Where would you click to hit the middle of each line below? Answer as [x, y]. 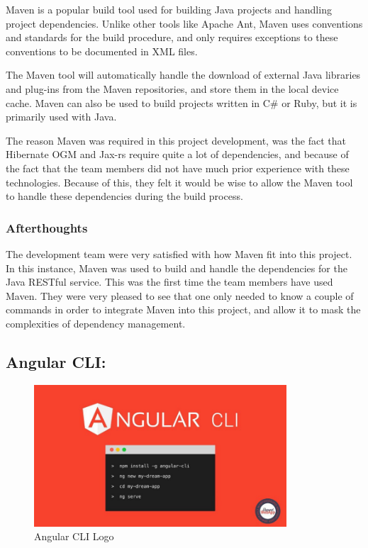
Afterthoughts [47, 227]
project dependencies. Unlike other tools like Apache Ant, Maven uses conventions [184, 23]
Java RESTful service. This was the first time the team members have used [169, 282]
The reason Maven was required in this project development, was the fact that [176, 140]
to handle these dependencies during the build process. [124, 196]
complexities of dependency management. [96, 323]
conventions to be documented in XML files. [102, 51]
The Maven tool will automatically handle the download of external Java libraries [183, 75]
